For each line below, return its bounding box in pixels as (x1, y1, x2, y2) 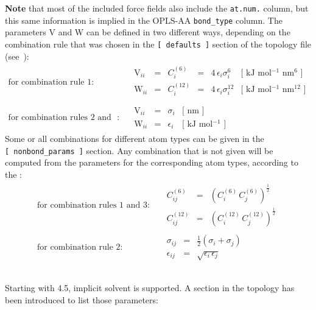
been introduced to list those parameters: (5, 293, 158, 306)
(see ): (5, 49, 29, 62)
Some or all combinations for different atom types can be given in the (5, 132, 264, 144)
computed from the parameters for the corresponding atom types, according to (5, 156, 298, 169)
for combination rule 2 (37, 242, 121, 252)
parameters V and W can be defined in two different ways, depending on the (5, 26, 290, 38)
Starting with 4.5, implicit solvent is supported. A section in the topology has (5, 281, 295, 294)
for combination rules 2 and (8, 113, 111, 122)
